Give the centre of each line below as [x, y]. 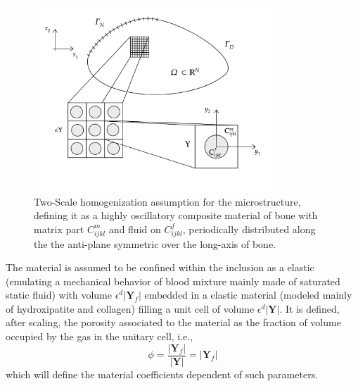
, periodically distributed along [249, 229]
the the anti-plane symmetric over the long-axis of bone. [155, 243]
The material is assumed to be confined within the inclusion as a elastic [160, 267]
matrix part [59, 229]
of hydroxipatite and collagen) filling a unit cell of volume [130, 308]
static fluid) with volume [59, 295]
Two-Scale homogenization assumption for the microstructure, [167, 201]
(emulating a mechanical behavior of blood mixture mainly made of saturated [173, 281]
